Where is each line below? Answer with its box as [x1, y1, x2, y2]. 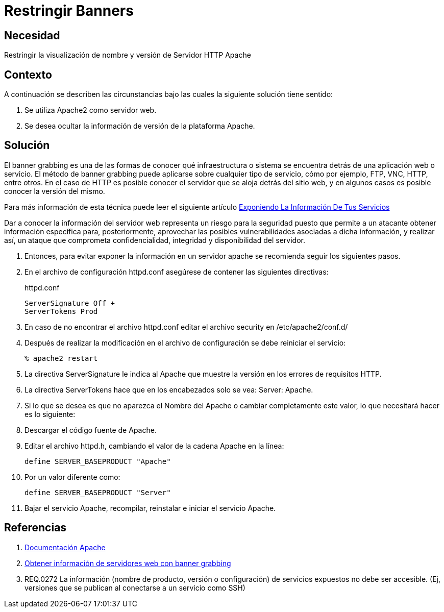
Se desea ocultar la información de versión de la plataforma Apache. [24, 121, 255, 131]
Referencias [4, 521, 67, 534]
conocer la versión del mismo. [4, 186, 105, 195]
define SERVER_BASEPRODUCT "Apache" [24, 457, 171, 466]
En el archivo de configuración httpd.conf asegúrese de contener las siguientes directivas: [24, 267, 329, 276]
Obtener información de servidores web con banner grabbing [24, 558, 231, 568]
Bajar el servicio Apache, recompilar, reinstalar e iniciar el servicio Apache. [24, 503, 276, 512]
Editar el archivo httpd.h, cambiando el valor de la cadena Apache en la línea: [24, 441, 284, 450]
